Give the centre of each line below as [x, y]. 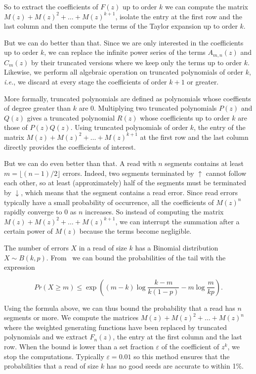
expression [20, 267]
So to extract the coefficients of [51, 6]
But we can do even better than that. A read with [80, 163]
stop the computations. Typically [54, 356]
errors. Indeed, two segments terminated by [128, 173]
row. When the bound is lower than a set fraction [79, 347]
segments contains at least [204, 163]
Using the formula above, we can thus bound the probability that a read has [120, 308]
